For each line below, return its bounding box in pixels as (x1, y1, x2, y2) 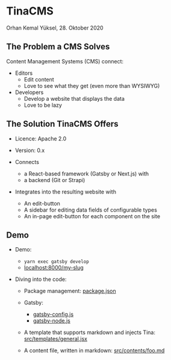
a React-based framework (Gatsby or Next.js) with (23, 170, 149, 177)
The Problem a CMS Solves (6, 42, 110, 52)
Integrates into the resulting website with (14, 188, 116, 195)
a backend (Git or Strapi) (23, 176, 85, 183)
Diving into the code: (14, 276, 67, 283)
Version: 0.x (14, 147, 45, 154)
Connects (14, 158, 39, 165)
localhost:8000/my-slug (23, 264, 84, 271)
